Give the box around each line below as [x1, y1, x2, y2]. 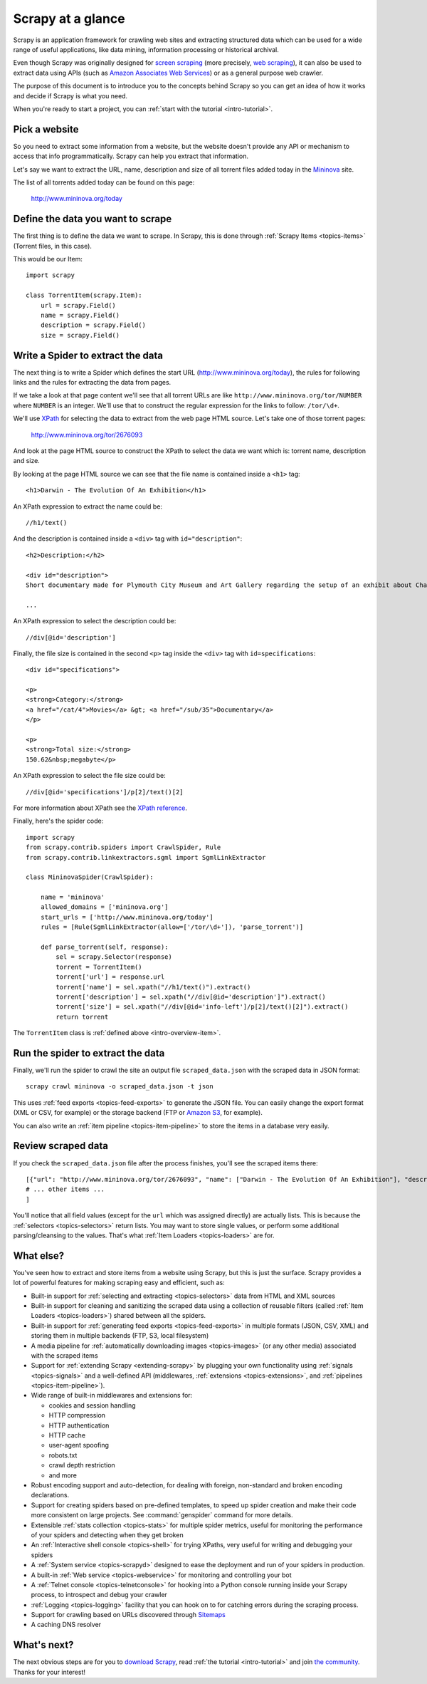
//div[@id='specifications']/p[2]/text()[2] [26, 788, 184, 796]
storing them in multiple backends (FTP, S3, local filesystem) [31, 1331, 209, 1340]
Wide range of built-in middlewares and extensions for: [31, 1391, 193, 1400]
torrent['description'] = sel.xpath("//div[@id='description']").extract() [56, 993, 327, 1001]
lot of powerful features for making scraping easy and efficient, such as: [13, 1279, 226, 1287]
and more [48, 1471, 78, 1480]
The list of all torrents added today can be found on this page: [13, 178, 195, 187]
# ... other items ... [26, 1185, 105, 1193]
